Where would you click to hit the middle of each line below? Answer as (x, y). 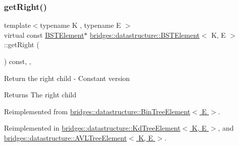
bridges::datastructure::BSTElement (145, 35)
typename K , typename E (81, 25)
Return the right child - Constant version (67, 78)
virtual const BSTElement (44, 35)
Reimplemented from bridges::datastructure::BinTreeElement (97, 111)
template (17, 25)
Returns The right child (40, 95)
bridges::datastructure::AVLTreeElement (66, 137)
